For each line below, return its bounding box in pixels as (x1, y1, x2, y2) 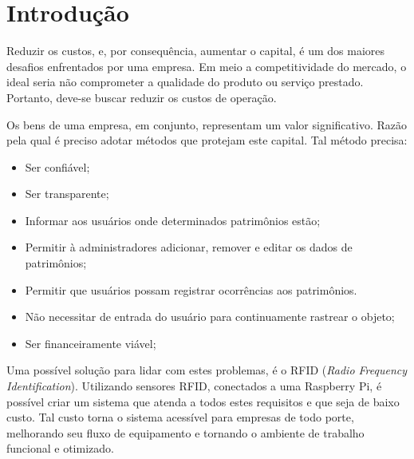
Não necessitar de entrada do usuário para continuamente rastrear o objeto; (25, 308, 395, 325)
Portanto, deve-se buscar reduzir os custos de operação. (6, 89, 277, 105)
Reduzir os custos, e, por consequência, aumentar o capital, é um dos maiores (6, 42, 385, 59)
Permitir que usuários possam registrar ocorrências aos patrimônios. (25, 281, 357, 298)
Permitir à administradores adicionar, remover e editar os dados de (25, 239, 353, 255)
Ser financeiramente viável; (25, 334, 156, 351)
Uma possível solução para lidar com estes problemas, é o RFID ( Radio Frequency (6, 362, 408, 378)
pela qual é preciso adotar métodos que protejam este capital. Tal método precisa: (6, 132, 408, 148)
